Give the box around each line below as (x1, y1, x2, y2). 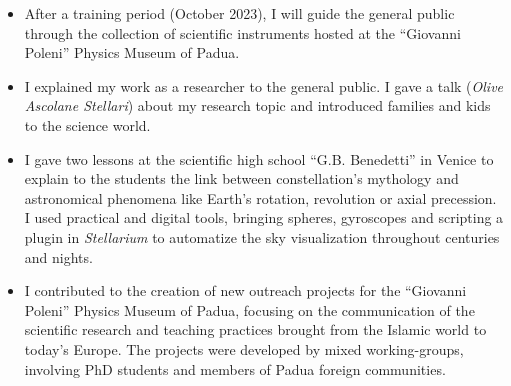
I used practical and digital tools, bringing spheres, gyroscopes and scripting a (24, 207, 504, 228)
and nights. (24, 246, 93, 267)
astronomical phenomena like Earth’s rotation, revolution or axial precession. (24, 187, 497, 208)
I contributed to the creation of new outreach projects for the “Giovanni (24, 280, 467, 301)
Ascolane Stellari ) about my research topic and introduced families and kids (24, 95, 491, 116)
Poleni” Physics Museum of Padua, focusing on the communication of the (24, 299, 475, 320)
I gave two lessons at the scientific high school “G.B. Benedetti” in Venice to (24, 148, 494, 169)
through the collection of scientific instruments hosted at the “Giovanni (24, 22, 461, 43)
